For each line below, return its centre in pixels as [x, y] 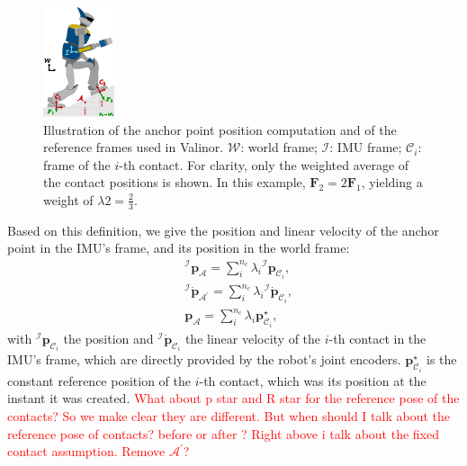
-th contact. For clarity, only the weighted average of [264, 164]
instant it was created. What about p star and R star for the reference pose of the [233, 398]
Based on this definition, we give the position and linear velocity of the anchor [223, 230]
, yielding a [392, 182]
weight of [68, 199]
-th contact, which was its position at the [313, 380]
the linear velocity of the [253, 338]
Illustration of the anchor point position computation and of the [220, 129]
